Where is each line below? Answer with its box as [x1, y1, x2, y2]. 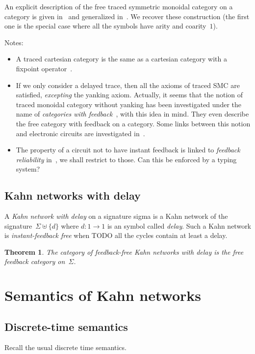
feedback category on [4, 256, 65, 266]
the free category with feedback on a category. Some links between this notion [16, 118, 251, 128]
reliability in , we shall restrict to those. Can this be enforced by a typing [16, 154, 237, 164]
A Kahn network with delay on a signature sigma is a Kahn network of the [4, 211, 228, 221]
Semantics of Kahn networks [4, 285, 202, 305]
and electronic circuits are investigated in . [16, 128, 145, 138]
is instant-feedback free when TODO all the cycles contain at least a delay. [4, 230, 228, 240]
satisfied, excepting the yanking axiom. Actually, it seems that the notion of [16, 89, 243, 100]
